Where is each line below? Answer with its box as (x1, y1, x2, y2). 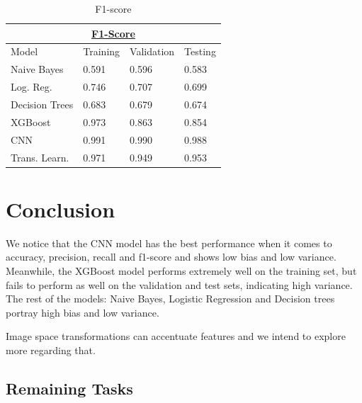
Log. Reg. (11, 79, 52, 94)
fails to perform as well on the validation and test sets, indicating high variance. (6, 277, 353, 292)
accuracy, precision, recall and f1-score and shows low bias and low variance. (6, 249, 336, 264)
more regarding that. (6, 342, 96, 357)
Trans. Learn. (11, 149, 69, 164)
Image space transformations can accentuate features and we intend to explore (6, 329, 346, 344)
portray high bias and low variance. (6, 305, 159, 319)
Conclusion (6, 194, 115, 223)
